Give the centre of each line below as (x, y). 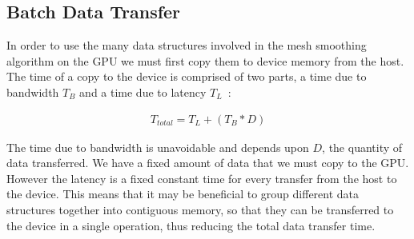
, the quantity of (362, 147)
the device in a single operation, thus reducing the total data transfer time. (191, 225)
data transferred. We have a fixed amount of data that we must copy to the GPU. (208, 163)
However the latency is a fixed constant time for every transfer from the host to (202, 178)
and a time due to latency (143, 92)
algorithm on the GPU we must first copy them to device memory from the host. (205, 60)
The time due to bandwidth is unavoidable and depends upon (158, 147)
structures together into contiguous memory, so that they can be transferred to (200, 209)
